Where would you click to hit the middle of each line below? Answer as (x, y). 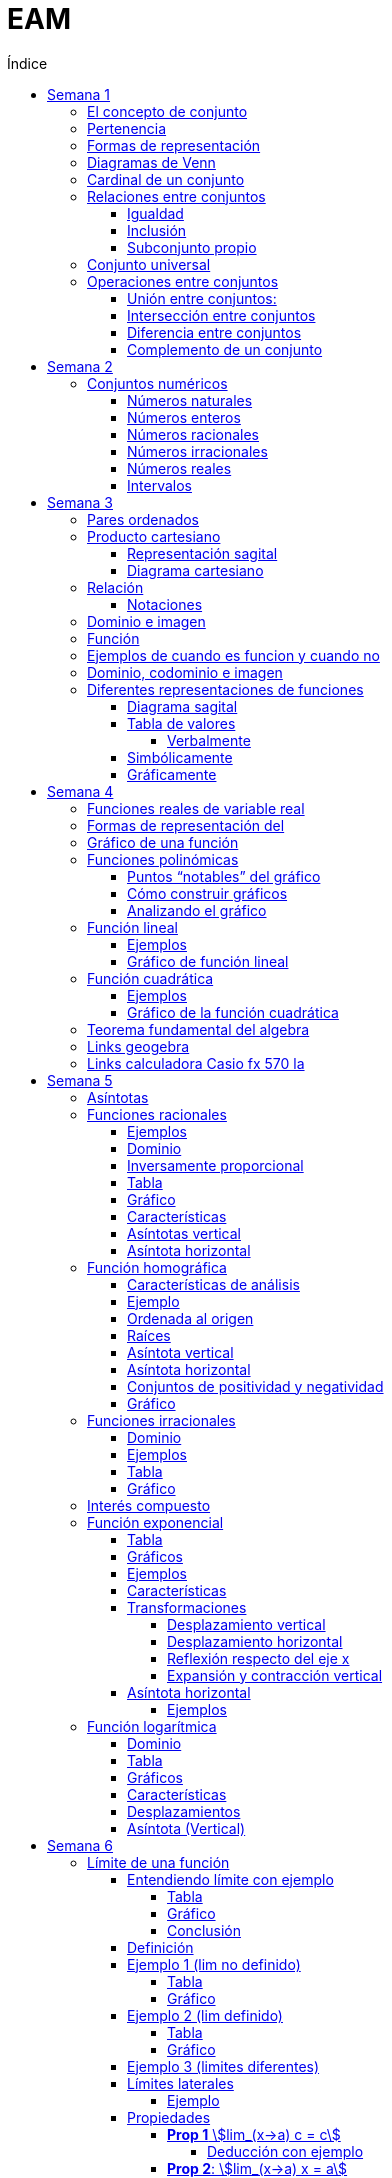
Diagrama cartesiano (195, 570)
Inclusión (157, 230)
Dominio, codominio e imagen (185, 672)
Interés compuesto (149, 1505)
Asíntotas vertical (184, 1233)
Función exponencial (155, 1522)
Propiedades (169, 2117)
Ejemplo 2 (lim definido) (205, 2015)
